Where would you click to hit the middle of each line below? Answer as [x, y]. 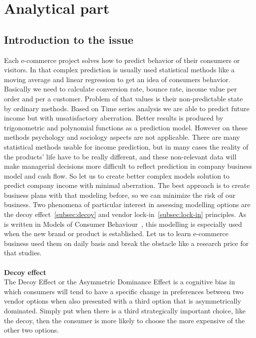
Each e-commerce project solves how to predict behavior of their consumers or [122, 60]
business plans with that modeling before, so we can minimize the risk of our [120, 195]
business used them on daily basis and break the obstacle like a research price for [126, 243]
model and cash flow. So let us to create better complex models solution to [117, 175]
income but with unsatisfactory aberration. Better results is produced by [114, 118]
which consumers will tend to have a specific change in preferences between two [124, 291]
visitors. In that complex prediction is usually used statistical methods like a [119, 70]
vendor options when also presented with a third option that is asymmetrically [123, 301]
